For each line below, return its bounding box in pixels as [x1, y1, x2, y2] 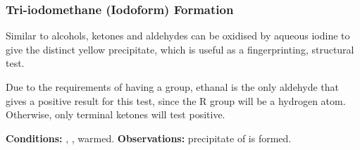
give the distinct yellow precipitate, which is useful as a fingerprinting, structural [6, 42, 354, 56]
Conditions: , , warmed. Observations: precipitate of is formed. [6, 130, 292, 145]
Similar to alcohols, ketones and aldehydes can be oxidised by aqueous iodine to [6, 28, 350, 43]
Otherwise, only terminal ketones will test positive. [6, 107, 225, 122]
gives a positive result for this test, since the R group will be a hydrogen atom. [6, 93, 346, 108]
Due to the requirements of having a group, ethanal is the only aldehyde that [6, 80, 339, 94]
